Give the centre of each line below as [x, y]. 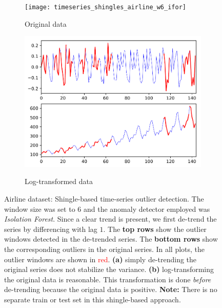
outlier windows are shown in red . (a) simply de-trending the [100, 259]
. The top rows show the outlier [155, 229]
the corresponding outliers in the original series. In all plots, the [105, 249]
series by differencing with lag [51, 229]
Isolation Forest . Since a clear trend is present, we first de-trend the [110, 219]
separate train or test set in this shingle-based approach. [93, 300]
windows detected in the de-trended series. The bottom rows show [111, 239]
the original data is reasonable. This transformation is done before [108, 279]
